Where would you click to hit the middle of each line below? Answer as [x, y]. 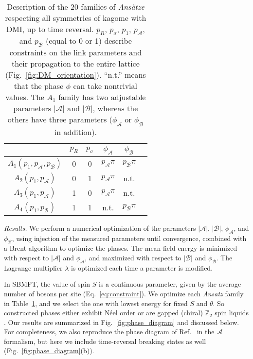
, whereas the [115, 108]
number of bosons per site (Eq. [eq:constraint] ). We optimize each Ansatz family [124, 293]
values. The [25, 97]
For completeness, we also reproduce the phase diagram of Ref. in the [109, 332]
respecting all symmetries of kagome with [76, 18]
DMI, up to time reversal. [50, 29]
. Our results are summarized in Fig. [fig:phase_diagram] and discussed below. [122, 322]
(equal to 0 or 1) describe [89, 41]
